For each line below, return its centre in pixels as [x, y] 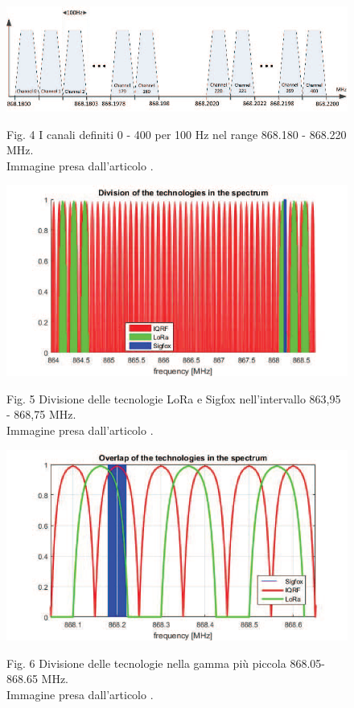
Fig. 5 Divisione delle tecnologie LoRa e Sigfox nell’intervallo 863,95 [174, 398]
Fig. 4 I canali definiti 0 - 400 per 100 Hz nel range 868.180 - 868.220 [177, 134]
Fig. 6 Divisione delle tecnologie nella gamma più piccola [146, 663]
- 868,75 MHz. [41, 414]
